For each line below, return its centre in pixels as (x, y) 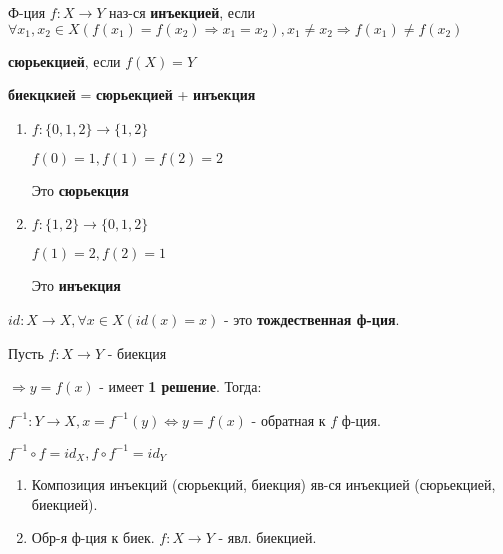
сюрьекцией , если (64, 60)
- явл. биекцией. (267, 537)
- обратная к (288, 419)
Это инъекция (76, 285)
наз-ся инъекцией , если (182, 12)
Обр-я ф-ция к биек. (93, 537)
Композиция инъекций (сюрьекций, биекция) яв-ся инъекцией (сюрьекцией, (263, 484)
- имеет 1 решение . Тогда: (180, 386)
